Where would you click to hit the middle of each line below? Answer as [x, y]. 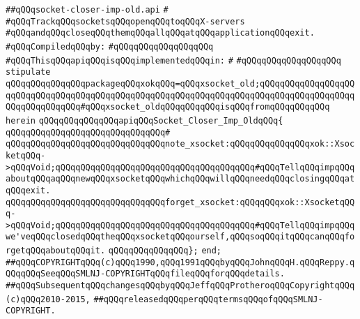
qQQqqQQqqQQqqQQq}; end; [165, 251]
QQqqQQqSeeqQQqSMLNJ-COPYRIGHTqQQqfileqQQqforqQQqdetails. [145, 274]
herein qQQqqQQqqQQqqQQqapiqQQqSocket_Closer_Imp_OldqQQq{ [144, 120]
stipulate [28, 72]
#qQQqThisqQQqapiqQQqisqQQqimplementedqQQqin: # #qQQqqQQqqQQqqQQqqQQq [173, 60]
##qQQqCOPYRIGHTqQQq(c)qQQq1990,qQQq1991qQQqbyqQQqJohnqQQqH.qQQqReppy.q [180, 262]
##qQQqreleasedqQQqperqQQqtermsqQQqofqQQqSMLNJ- [208, 299]
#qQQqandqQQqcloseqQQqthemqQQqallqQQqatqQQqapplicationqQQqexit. [160, 33]
